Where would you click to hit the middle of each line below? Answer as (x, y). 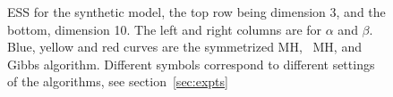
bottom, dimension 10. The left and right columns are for (165, 29)
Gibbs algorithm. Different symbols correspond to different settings (191, 64)
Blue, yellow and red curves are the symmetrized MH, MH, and (184, 47)
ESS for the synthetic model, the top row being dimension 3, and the (196, 12)
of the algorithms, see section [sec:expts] (118, 81)
